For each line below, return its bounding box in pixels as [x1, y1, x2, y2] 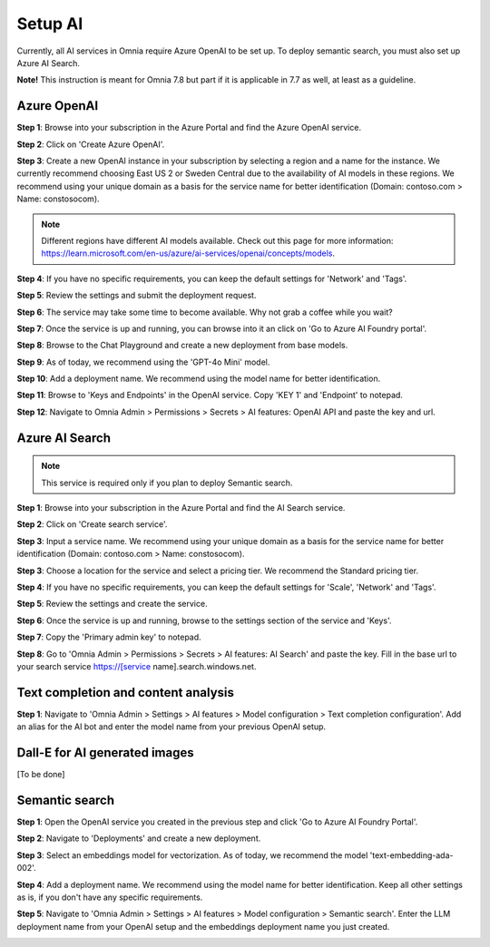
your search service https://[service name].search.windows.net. [16, 660, 257, 671]
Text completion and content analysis [16, 685, 235, 700]
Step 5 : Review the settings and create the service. [16, 599, 208, 610]
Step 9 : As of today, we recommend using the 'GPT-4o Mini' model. [16, 356, 270, 367]
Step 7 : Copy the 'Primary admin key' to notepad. [16, 631, 201, 643]
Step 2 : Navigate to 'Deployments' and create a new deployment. [16, 833, 261, 844]
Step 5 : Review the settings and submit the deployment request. [16, 290, 257, 301]
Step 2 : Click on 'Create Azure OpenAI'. [16, 139, 165, 150]
